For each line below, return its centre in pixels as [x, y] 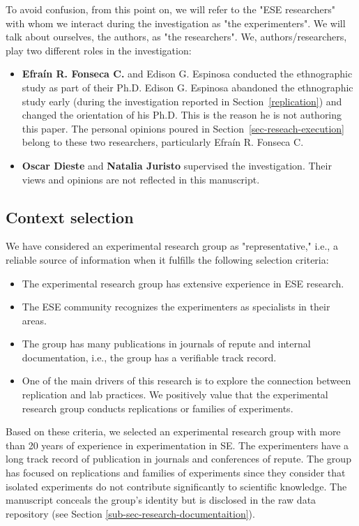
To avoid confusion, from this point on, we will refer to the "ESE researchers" [171, 9]
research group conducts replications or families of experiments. [158, 408]
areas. [34, 320]
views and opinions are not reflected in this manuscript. [141, 179]
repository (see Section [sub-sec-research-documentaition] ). [130, 513]
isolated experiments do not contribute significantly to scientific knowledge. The [176, 486]
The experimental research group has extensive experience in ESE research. [183, 283]
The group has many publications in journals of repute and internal [166, 344]
